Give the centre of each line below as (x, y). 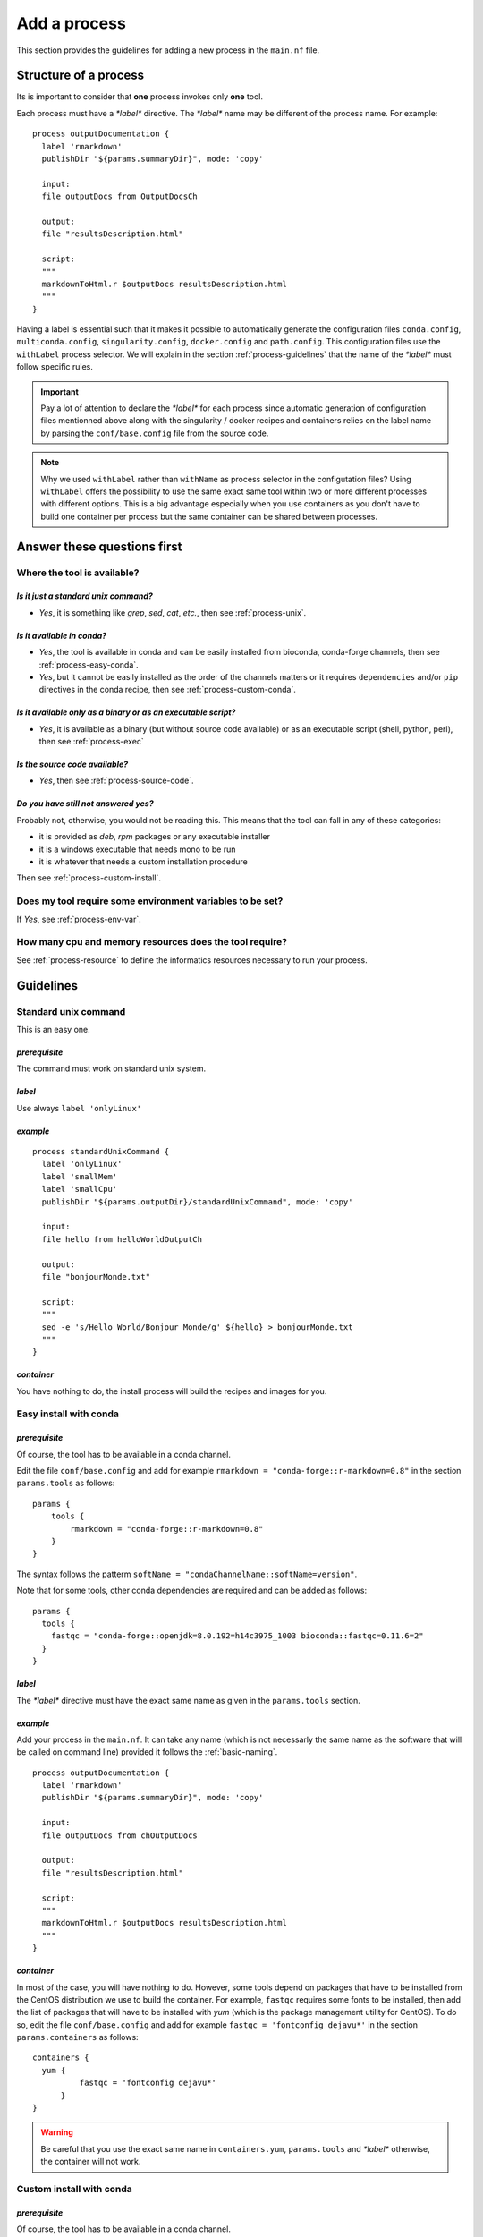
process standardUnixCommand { (101, 1152)
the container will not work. (91, 2162)
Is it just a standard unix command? (85, 596)
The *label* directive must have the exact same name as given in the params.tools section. (189, 1700)
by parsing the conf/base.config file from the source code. (155, 433)
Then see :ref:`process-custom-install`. (89, 878)
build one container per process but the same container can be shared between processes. (209, 516)
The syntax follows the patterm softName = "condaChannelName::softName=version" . (187, 1574)
